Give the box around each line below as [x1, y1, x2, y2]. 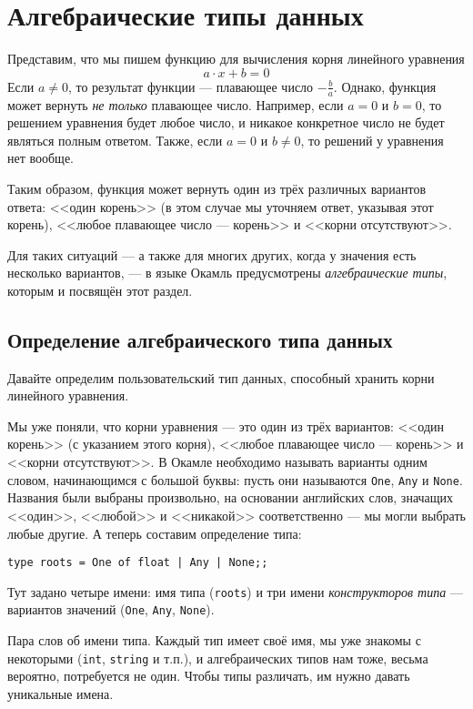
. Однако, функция [333, 76, 437, 96]
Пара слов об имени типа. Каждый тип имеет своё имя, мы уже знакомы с [7, 631, 421, 650]
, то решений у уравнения [300, 130, 444, 149]
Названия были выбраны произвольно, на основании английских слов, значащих [7, 488, 454, 507]
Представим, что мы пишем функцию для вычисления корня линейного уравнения [7, 49, 465, 68]
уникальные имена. [7, 684, 114, 703]
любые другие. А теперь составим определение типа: [7, 523, 302, 542]
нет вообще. [7, 148, 75, 167]
